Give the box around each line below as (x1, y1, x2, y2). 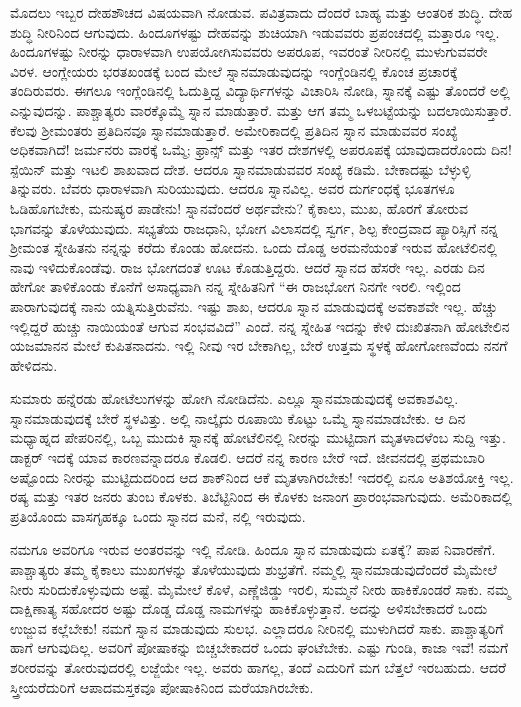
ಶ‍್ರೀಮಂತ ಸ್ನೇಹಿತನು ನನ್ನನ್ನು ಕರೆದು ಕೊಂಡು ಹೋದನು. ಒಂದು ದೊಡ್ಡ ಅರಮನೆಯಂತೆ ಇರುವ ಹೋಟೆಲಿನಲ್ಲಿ (10, 237, 497, 258)
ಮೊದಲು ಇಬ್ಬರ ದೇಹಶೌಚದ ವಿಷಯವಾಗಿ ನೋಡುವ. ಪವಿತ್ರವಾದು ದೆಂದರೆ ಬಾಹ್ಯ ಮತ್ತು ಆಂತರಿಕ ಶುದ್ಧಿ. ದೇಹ (10, 2, 513, 22)
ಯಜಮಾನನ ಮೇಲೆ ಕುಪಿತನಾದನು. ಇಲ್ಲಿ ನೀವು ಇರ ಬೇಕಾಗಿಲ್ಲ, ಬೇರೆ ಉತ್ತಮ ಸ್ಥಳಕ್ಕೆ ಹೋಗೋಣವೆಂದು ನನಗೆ (10, 335, 508, 356)
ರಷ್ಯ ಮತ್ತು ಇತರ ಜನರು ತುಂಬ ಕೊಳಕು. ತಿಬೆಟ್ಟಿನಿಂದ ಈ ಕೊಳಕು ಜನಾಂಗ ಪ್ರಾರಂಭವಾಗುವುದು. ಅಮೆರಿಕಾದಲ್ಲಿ (10, 486, 512, 507)
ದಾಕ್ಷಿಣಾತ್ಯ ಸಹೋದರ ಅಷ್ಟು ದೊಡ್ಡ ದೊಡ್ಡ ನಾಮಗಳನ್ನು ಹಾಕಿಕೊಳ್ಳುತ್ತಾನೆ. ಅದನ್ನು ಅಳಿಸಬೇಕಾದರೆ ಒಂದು (10, 598, 488, 619)
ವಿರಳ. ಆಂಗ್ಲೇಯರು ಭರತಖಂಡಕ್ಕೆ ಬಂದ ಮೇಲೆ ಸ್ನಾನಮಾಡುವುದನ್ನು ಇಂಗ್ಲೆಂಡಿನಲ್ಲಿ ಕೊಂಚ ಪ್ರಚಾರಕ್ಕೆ (10, 60, 458, 81)
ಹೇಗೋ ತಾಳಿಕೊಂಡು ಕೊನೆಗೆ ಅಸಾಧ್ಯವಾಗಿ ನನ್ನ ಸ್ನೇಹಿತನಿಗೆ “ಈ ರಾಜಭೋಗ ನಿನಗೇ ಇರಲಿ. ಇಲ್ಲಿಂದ (10, 276, 461, 297)
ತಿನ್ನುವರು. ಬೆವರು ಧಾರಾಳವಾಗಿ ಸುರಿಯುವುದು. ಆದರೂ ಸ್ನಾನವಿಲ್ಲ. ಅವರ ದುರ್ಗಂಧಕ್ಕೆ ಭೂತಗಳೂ (10, 178, 455, 199)
